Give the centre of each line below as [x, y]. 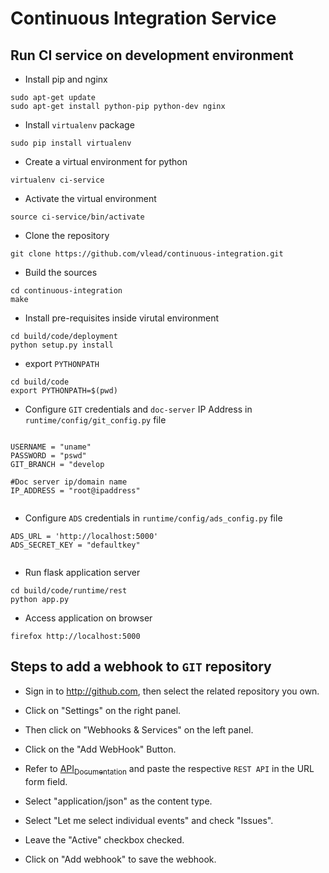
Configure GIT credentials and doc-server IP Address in [138, 409]
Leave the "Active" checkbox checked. [104, 839]
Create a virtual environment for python [106, 161]
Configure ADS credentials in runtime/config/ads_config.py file [153, 518]
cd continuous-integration [66, 291]
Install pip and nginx [66, 79]
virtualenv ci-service [57, 180]
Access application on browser [88, 618]
